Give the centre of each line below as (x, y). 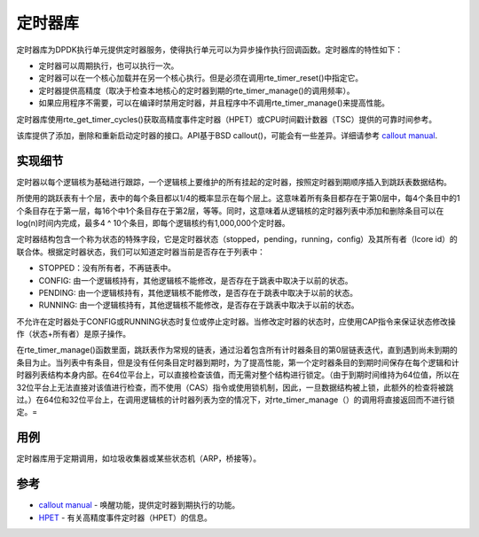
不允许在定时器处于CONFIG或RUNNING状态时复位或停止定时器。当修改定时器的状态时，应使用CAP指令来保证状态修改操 (236, 321)
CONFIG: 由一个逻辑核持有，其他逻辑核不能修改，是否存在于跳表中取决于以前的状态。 (196, 280)
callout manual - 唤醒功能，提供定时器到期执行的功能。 (139, 505)
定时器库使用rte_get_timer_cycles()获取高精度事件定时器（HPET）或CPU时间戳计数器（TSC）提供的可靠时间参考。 (227, 119)
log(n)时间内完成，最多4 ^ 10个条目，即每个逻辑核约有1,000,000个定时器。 (153, 222)
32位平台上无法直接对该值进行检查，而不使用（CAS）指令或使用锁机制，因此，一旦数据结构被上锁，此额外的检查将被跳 (235, 387)
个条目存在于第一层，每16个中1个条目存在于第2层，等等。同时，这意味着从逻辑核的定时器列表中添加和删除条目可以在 (230, 210)
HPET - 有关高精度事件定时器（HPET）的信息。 (125, 518)
